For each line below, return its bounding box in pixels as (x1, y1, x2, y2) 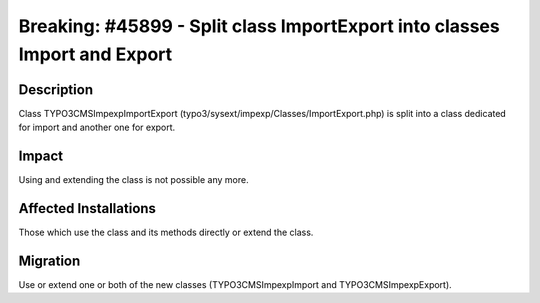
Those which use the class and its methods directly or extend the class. (18, 226, 314, 239)
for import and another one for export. (18, 121, 176, 134)
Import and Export (18, 43, 173, 65)
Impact (18, 148, 64, 165)
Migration (18, 252, 81, 269)
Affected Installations (18, 200, 157, 217)
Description (18, 81, 94, 98)
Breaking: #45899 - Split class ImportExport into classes (18, 15, 500, 37)
